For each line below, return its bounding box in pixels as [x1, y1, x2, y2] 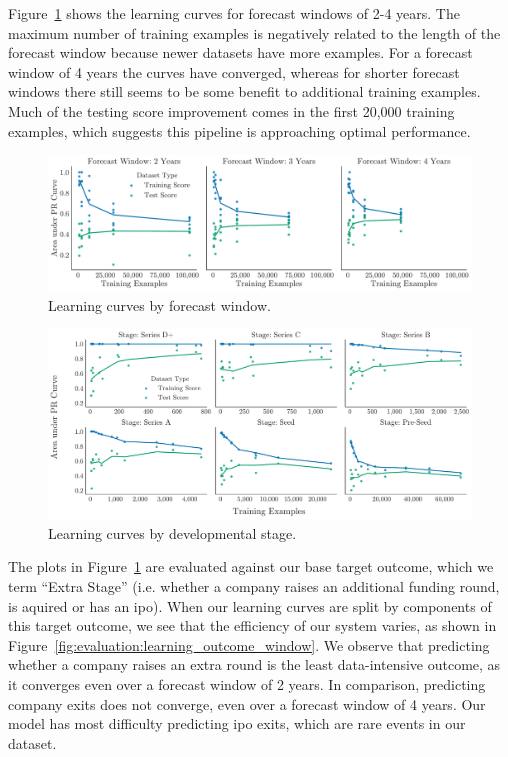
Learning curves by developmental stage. [48, 522, 297, 543]
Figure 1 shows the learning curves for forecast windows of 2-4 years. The [8, 3, 460, 23]
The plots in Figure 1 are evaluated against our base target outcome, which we [8, 556, 494, 577]
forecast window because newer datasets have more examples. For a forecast [8, 42, 473, 63]
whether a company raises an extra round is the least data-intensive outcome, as [8, 654, 501, 675]
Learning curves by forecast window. [48, 294, 271, 315]
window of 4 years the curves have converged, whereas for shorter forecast [8, 61, 460, 82]
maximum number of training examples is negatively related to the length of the [8, 22, 501, 43]
